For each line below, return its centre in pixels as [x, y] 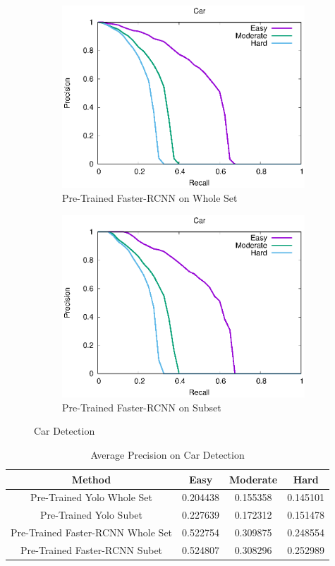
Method [91, 479]
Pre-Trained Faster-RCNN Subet [91, 549]
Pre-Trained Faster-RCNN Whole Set [92, 532]
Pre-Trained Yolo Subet [92, 515]
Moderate [253, 479]
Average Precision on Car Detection [167, 454]
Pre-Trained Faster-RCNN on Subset [142, 407]
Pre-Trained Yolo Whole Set [92, 497]
